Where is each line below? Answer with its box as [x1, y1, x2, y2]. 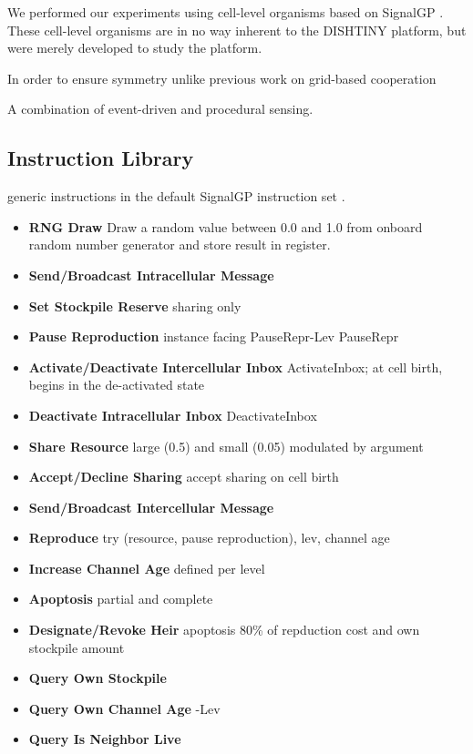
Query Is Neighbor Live [28, 729, 181, 749]
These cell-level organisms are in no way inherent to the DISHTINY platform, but [7, 20, 467, 39]
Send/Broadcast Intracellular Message [28, 265, 274, 284]
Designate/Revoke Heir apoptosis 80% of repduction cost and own [28, 620, 420, 639]
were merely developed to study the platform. [7, 38, 262, 57]
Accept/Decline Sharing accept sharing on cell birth [28, 467, 339, 486]
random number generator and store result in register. [28, 235, 331, 254]
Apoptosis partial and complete [28, 589, 213, 608]
